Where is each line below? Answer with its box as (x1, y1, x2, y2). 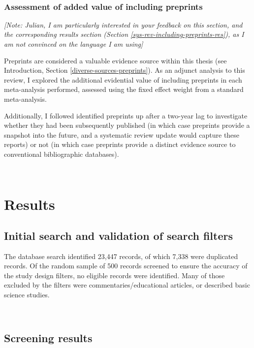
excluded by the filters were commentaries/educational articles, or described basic (4, 280, 250, 290)
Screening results (4, 330, 93, 345)
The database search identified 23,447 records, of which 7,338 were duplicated (4, 251, 238, 261)
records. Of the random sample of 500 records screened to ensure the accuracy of (4, 261, 248, 271)
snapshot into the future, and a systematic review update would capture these (4, 129, 240, 140)
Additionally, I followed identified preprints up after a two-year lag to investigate (4, 110, 248, 120)
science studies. (4, 290, 50, 300)
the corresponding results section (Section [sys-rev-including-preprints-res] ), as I (4, 29, 244, 39)
